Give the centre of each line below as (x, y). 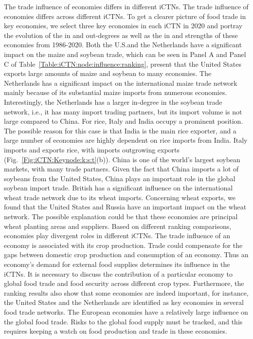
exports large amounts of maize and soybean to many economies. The (108, 73)
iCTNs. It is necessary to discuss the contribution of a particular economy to (118, 273)
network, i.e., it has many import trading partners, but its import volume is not (123, 111)
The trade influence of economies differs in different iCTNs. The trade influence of (126, 6)
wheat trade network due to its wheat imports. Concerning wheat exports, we (120, 197)
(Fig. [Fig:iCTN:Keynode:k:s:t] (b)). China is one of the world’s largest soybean (122, 159)
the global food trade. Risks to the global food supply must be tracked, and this (123, 321)
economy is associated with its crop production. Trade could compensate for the (123, 245)
